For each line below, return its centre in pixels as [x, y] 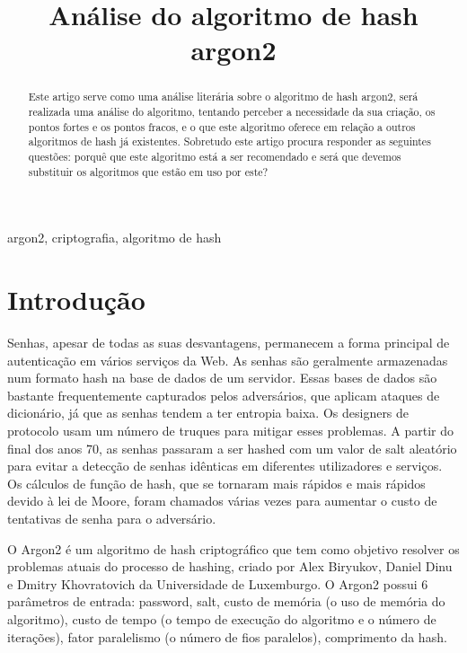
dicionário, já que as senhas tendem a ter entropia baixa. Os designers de [208, 413]
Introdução [76, 300]
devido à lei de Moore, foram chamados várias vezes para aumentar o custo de [222, 501]
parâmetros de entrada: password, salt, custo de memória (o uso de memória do [226, 601]
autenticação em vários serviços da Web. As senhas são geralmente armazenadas [228, 360]
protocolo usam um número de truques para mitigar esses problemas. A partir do [230, 430]
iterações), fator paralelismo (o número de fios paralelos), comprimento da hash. [227, 636]
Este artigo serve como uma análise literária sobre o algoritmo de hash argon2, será [223, 97]
